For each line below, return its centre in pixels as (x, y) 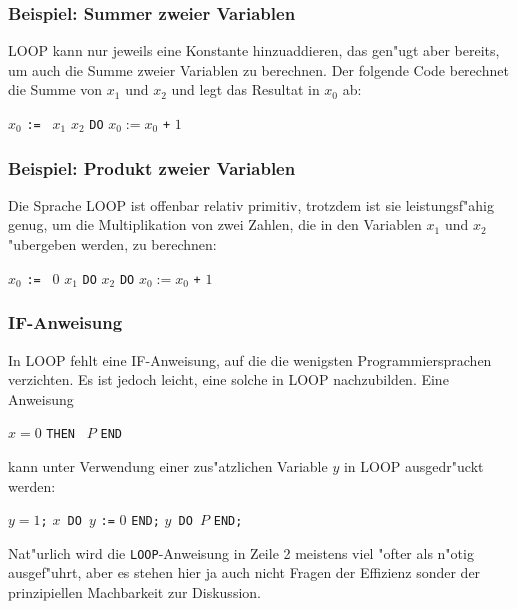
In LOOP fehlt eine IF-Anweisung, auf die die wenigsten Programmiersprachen (250, 359)
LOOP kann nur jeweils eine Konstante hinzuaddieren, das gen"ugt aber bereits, (254, 50)
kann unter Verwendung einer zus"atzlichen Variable (168, 465)
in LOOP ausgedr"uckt (413, 465)
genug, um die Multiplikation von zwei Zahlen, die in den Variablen (215, 224)
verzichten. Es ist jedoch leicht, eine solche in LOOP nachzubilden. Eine (228, 379)
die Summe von (55, 89)
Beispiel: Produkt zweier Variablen (152, 167)
